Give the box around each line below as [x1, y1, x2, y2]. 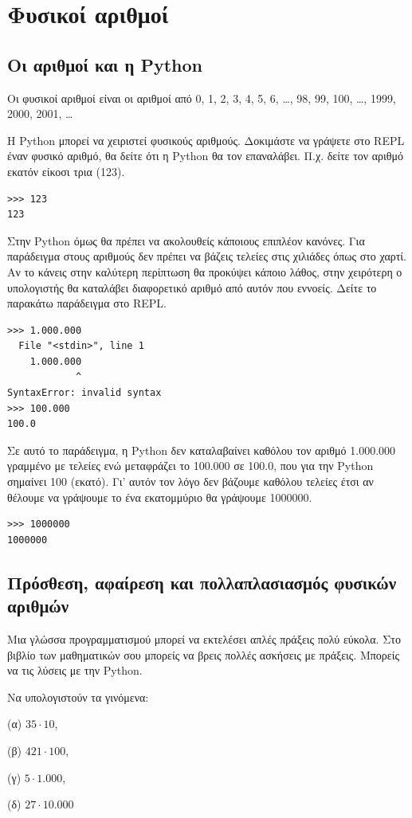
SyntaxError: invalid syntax [7, 387, 162, 399]
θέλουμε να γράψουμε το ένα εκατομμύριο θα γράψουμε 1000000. [7, 488, 312, 505]
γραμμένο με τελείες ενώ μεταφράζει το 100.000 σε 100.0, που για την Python [7, 457, 374, 474]
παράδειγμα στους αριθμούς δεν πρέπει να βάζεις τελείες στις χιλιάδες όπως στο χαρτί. [7, 248, 406, 264]
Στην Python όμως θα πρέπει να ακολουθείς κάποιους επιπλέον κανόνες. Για [7, 232, 365, 249]
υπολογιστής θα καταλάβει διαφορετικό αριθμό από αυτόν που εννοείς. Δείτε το [7, 279, 377, 295]
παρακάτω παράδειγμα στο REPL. [7, 295, 167, 311]
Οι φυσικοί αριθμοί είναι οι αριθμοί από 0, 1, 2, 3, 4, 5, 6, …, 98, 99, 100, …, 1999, [7, 89, 396, 106]
